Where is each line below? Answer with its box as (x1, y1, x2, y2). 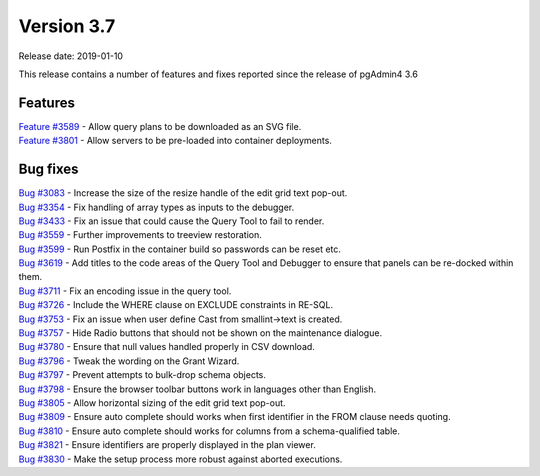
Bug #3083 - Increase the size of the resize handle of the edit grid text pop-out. (18, 187, 348, 199)
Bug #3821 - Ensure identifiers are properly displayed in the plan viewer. (18, 439, 317, 451)
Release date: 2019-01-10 (18, 50, 124, 62)
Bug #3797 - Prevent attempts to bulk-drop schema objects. (18, 369, 267, 381)
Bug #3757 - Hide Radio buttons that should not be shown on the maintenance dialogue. (18, 327, 383, 339)
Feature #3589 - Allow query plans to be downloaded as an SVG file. (18, 120, 302, 132)
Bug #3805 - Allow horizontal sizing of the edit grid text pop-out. (18, 397, 286, 409)
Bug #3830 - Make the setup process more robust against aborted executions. (18, 453, 343, 465)
